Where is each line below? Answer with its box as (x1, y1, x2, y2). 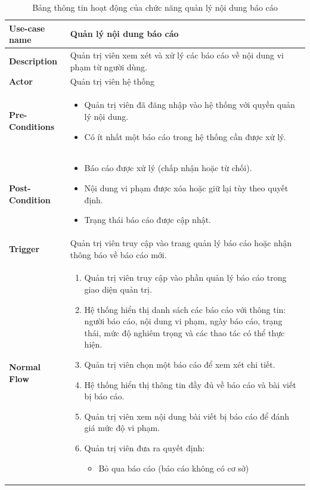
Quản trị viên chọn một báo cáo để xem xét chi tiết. (84, 358, 275, 370)
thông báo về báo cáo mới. (70, 248, 167, 260)
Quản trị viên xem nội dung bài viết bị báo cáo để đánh (84, 410, 290, 422)
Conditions (9, 120, 55, 132)
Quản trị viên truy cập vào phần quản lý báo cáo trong (84, 271, 287, 284)
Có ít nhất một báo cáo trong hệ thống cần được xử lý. (84, 130, 286, 142)
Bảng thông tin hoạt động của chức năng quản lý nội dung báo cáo (32, 1, 278, 13)
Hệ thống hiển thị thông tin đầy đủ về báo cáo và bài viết (84, 378, 296, 390)
